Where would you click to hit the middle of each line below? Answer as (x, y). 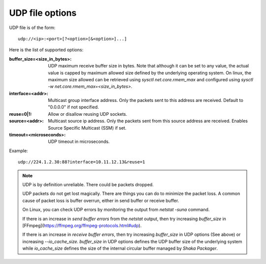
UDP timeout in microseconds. (79, 142)
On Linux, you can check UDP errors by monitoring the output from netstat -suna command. (116, 210)
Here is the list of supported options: (46, 50)
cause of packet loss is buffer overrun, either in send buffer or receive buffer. (101, 200)
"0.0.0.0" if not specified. (73, 107)
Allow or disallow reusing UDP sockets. (88, 114)
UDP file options (43, 13)
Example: (18, 151)
